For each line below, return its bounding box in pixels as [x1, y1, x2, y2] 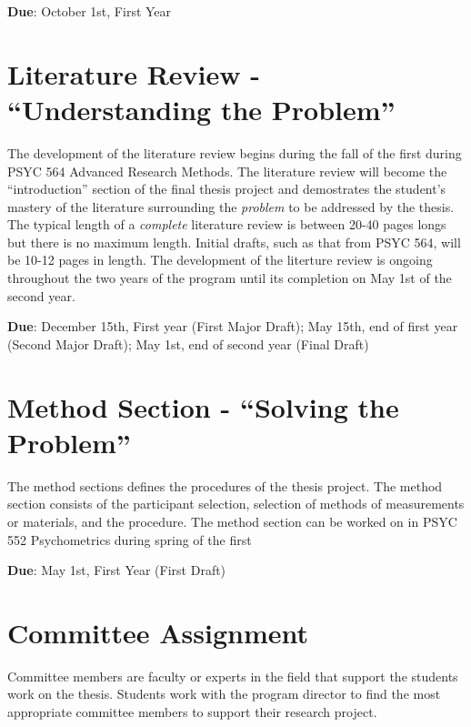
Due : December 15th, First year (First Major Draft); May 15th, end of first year [7, 317, 458, 336]
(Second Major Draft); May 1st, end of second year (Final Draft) [7, 334, 369, 353]
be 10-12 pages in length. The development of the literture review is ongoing [7, 250, 433, 269]
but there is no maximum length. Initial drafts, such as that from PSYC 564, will [7, 232, 461, 251]
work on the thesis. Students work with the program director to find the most [7, 684, 441, 703]
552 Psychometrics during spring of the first [7, 530, 252, 549]
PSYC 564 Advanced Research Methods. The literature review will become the [7, 161, 447, 180]
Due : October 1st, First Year [7, 2, 172, 20]
